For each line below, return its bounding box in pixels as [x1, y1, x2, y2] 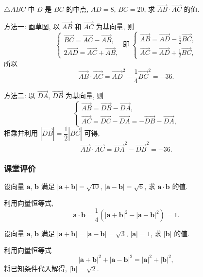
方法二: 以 [4, 90, 35, 101]
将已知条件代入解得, [4, 263, 67, 273]
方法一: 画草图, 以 [4, 21, 60, 32]
